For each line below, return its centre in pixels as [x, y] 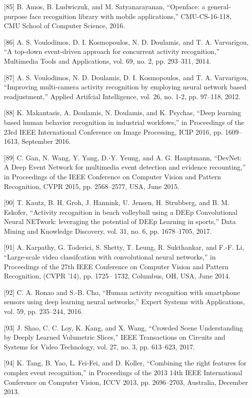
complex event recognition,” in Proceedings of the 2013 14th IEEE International [123, 372]
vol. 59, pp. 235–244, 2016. [43, 311]
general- [219, 6]
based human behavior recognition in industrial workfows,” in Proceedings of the [124, 122]
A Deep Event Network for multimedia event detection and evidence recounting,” [125, 167]
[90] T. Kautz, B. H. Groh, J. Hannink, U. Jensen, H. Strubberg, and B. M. [117, 202]
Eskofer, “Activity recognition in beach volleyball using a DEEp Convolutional [121, 212]
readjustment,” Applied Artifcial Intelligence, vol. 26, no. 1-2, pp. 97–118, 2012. [122, 96]
